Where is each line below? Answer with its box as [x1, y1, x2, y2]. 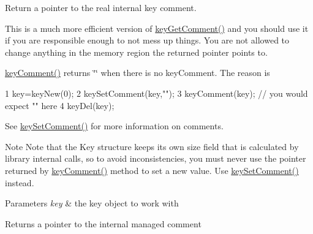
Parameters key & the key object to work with [5, 197, 179, 209]
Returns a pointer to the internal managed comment [5, 217, 202, 230]
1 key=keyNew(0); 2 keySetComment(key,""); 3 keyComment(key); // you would [5, 86, 308, 99]
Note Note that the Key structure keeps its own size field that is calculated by [5, 140, 299, 153]
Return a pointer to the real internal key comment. [5, 1, 197, 13]
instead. [5, 176, 34, 189]
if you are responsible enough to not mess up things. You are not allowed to [5, 34, 290, 47]
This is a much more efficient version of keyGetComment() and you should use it [5, 21, 309, 34]
